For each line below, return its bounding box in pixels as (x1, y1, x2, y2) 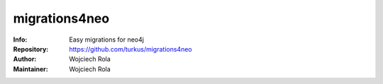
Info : (13, 35, 28, 44)
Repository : (13, 44, 49, 53)
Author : (13, 55, 37, 64)
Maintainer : (13, 64, 49, 73)
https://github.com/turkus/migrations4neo (69, 44, 192, 53)
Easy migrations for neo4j (69, 35, 145, 44)
